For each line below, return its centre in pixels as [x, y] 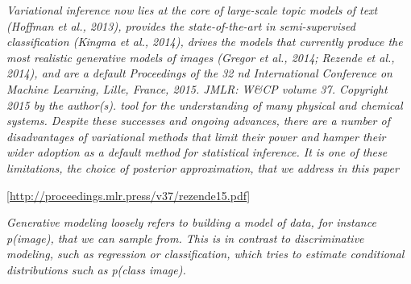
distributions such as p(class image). [96, 269]
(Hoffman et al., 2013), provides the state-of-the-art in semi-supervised [181, 25]
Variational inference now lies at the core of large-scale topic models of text [192, 10]
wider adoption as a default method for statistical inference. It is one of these [197, 152]
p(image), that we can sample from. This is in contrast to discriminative [185, 238]
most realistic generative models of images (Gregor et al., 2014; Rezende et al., [201, 57]
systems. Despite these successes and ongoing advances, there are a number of [198, 121]
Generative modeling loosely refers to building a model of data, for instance [191, 222]
